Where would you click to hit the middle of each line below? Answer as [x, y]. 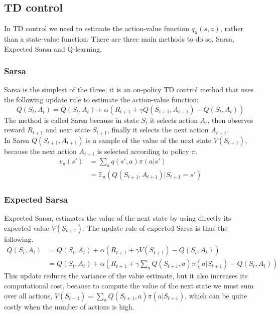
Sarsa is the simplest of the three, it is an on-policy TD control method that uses [129, 90]
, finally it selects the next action [158, 130]
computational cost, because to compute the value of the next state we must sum [129, 286]
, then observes [230, 120]
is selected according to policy [143, 151]
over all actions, [28, 295]
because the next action [40, 151]
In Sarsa [17, 140]
